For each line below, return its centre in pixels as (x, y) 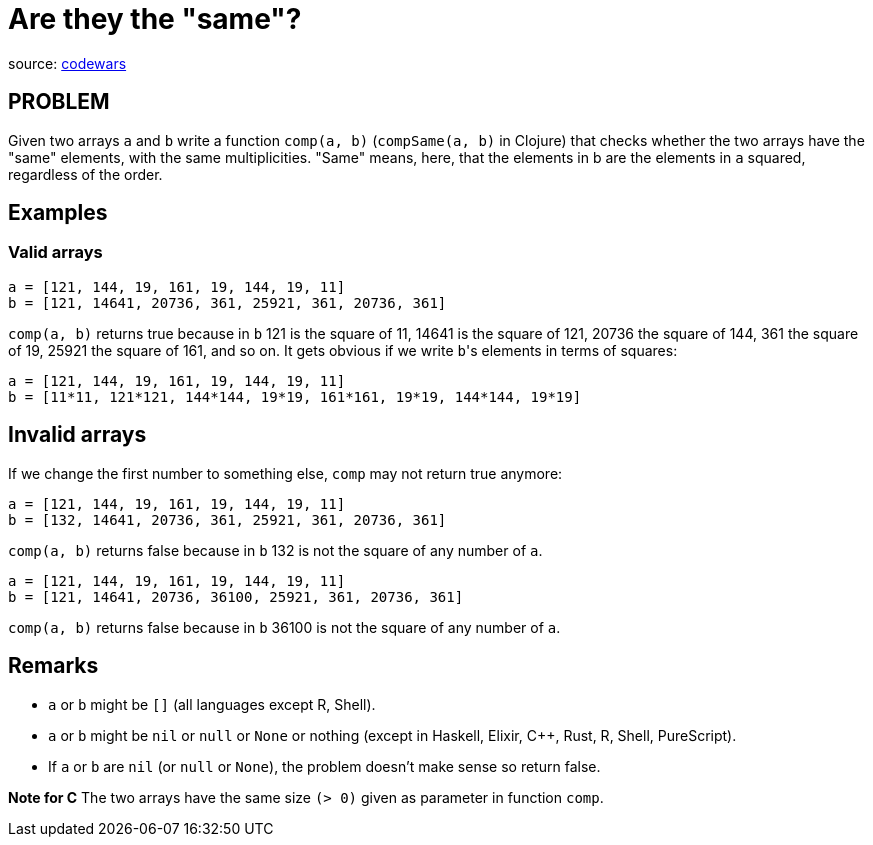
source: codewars (67, 63)
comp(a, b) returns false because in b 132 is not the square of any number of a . (275, 550)
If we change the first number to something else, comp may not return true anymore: (285, 473)
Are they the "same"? (155, 19)
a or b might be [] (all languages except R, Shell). (212, 704)
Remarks (53, 666)
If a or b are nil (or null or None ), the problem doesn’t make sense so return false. (324, 766)
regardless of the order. (85, 174)
